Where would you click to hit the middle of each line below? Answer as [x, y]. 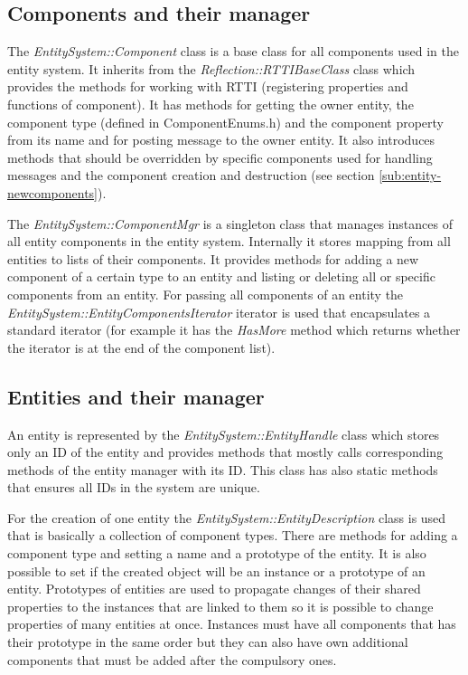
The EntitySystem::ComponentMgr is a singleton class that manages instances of [230, 223]
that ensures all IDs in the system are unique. [134, 487]
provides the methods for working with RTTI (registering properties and [208, 86]
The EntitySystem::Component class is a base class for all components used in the [233, 51]
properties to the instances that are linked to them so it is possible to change [220, 606]
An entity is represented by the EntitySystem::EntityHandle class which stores [224, 434]
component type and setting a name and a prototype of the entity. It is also [217, 553]
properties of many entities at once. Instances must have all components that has [232, 624]
